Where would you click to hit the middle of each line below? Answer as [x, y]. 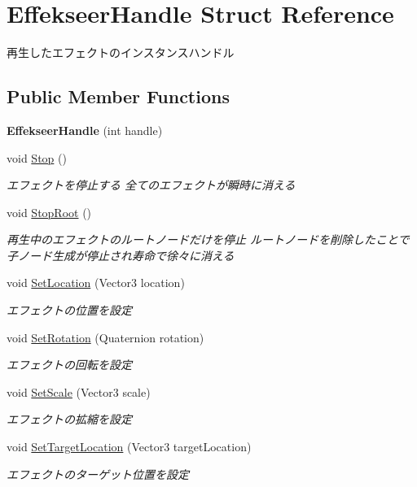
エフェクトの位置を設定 [69, 310]
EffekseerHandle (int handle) [85, 130]
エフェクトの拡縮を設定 [69, 419]
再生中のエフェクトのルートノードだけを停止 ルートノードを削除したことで [208, 239]
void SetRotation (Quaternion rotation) [105, 337]
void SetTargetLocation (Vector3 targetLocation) [129, 447]
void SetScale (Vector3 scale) [79, 391]
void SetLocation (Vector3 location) [96, 283]
